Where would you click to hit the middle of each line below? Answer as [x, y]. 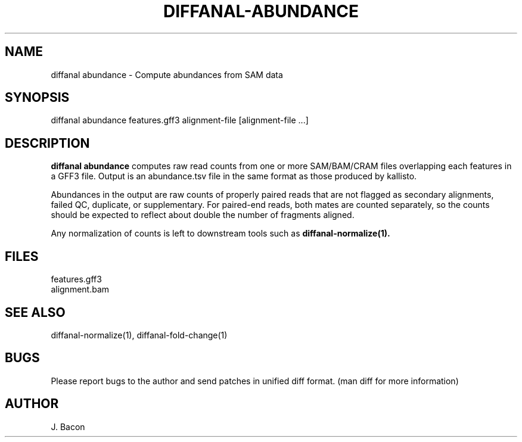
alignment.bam [80, 290]
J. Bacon [68, 427]
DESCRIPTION [47, 143]
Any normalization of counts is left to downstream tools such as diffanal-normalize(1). [220, 234]
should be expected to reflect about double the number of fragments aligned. [203, 215]
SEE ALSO [35, 312]
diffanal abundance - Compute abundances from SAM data [167, 74]
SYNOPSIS [37, 98]
